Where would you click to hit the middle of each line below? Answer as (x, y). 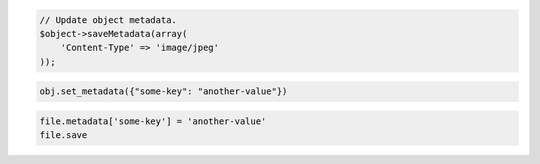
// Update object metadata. (108, 19)
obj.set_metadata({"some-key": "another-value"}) (163, 91)
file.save (63, 135)
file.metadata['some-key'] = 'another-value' (153, 121)
